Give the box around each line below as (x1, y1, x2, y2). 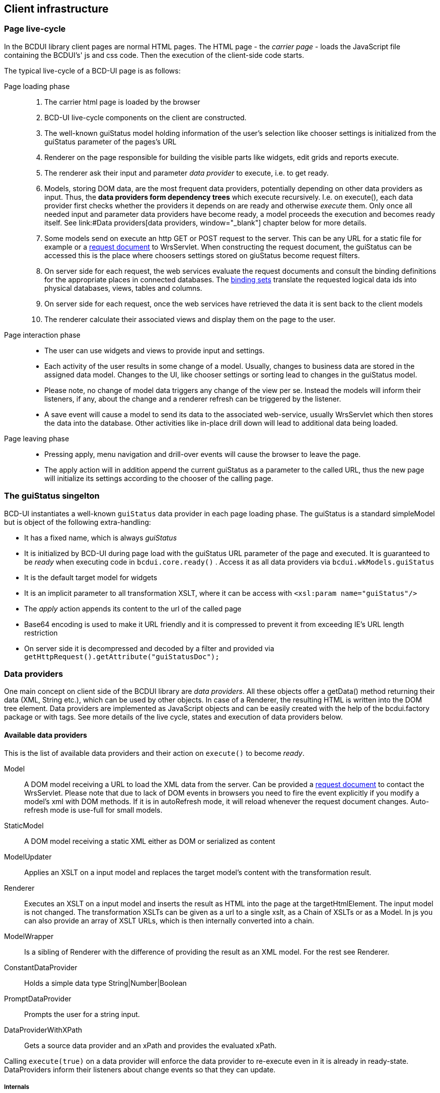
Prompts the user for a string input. (24, 1009, 140, 1019)
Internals (4, 1083, 29, 1090)
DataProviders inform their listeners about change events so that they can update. (4, 1065, 276, 1074)
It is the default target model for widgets (24, 573, 158, 582)
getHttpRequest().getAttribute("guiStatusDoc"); (24, 652, 219, 661)
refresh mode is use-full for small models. (24, 805, 163, 814)
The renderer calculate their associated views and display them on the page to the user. (44, 315, 335, 324)
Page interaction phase (4, 330, 81, 339)
